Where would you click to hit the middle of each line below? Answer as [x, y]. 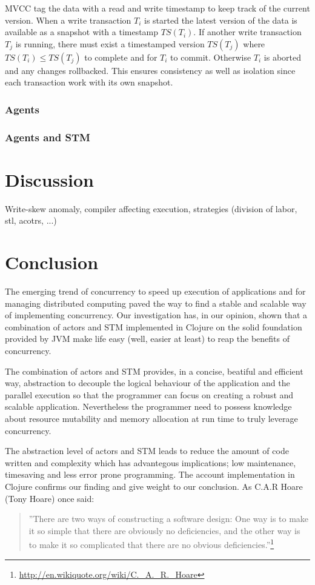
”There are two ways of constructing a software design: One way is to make [169, 519]
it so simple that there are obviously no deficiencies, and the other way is [164, 530]
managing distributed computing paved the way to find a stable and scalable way [156, 303]
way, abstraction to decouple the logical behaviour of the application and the [148, 383]
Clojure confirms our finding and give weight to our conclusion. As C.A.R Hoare [154, 486]
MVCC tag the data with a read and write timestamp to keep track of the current [157, 8]
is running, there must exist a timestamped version [110, 43]
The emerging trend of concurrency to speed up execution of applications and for [155, 291]
